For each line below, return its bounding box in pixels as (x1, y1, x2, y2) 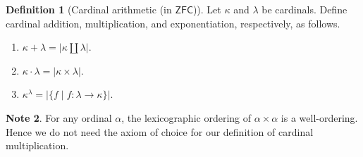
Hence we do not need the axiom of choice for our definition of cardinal (6, 124, 314, 139)
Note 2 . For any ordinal (6, 110, 112, 125)
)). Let (192, 2, 221, 16)
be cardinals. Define (262, 2, 347, 16)
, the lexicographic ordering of (121, 110, 252, 125)
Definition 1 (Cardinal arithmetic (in (6, 2, 172, 16)
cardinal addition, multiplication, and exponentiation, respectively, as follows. (6, 15, 340, 30)
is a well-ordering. (281, 110, 358, 125)
